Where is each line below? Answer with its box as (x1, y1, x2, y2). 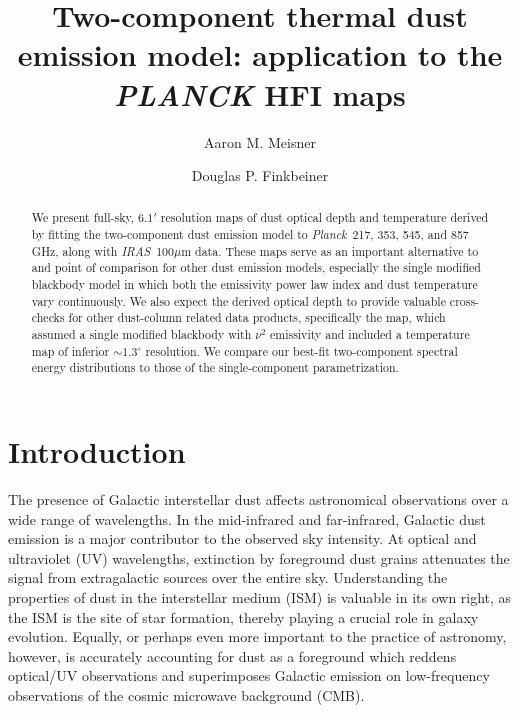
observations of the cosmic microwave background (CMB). (8, 684, 365, 705)
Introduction (8, 431, 186, 472)
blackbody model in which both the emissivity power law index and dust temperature (31, 276, 478, 293)
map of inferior (31, 342, 110, 359)
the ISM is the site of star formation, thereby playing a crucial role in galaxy (8, 606, 479, 627)
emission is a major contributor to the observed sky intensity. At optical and (8, 528, 477, 549)
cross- (449, 292, 480, 309)
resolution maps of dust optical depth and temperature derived (160, 209, 489, 226)
